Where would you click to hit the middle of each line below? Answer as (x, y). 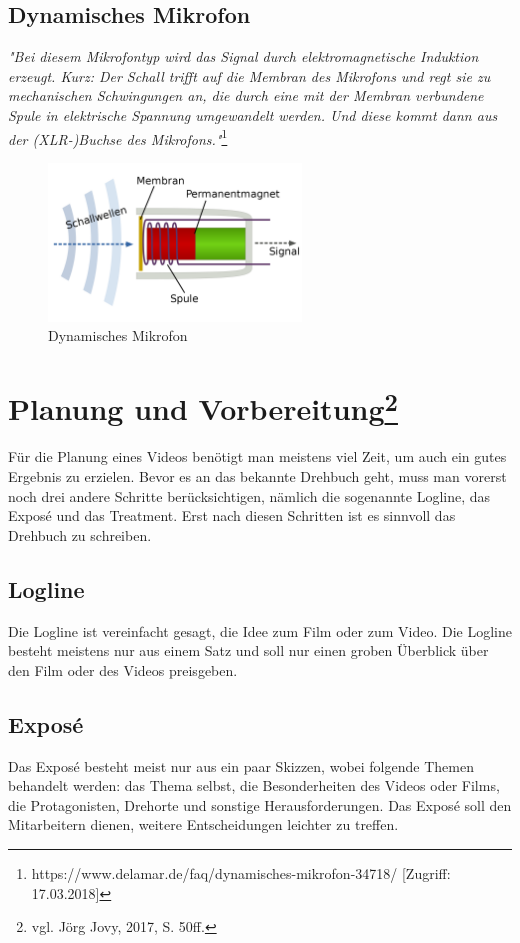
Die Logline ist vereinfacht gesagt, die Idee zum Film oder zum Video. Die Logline (260, 630)
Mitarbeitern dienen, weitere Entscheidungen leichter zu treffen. (203, 824)
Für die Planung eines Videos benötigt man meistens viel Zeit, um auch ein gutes (257, 456)
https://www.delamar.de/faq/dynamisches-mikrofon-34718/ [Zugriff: (241, 872)
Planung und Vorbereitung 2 (203, 406)
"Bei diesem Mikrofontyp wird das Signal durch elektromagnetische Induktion (243, 56)
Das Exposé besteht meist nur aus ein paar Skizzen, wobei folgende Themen (241, 765)
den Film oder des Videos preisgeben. (123, 669)
